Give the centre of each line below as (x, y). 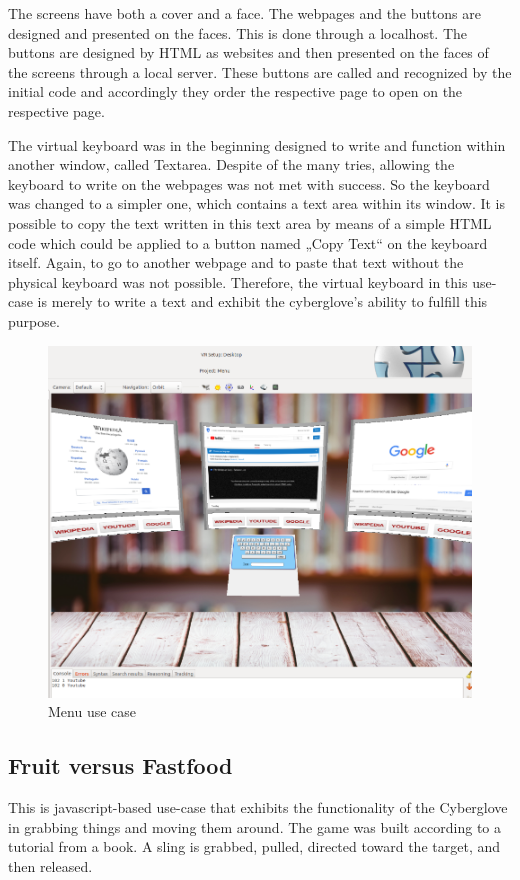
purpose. (34, 320)
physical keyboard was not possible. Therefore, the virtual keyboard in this (238, 281)
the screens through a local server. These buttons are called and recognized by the (260, 71)
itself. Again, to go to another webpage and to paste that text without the (236, 262)
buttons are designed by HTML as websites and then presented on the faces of (248, 52)
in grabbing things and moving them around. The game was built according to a (255, 826)
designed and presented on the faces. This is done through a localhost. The (238, 32)
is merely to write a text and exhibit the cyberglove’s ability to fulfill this (262, 301)
